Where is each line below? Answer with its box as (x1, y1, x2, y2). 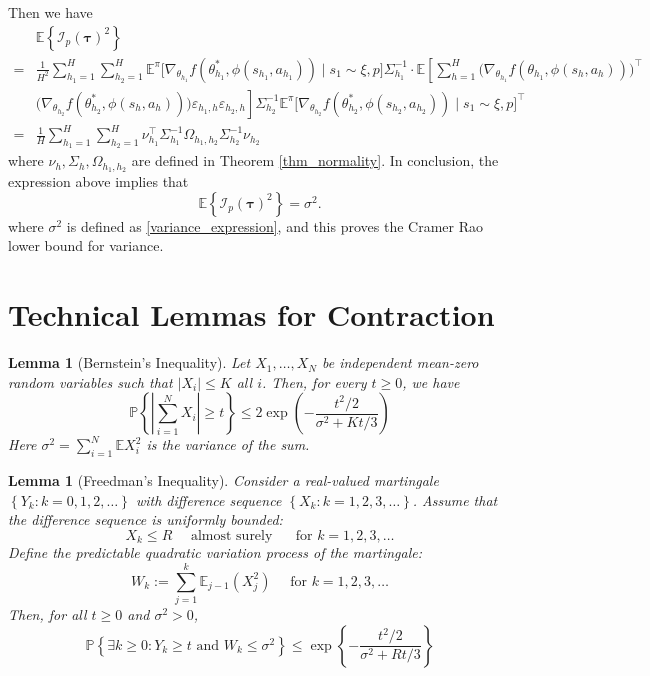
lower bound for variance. (8, 235, 164, 256)
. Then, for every (261, 371, 367, 392)
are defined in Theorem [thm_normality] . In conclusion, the (131, 150, 499, 171)
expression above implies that (8, 171, 189, 192)
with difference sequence (135, 489, 282, 510)
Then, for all (8, 604, 87, 625)
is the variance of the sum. (146, 434, 310, 455)
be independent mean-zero (321, 352, 479, 373)
